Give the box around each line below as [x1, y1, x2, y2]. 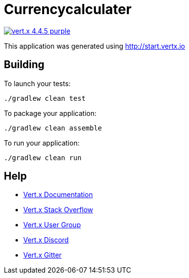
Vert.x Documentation [23, 190, 93, 199]
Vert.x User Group [23, 221, 81, 229]
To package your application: [4, 109, 97, 117]
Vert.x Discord [23, 236, 69, 244]
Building [4, 58, 45, 71]
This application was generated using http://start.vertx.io [4, 41, 185, 50]
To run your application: [4, 138, 79, 147]
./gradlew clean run [4, 153, 82, 162]
